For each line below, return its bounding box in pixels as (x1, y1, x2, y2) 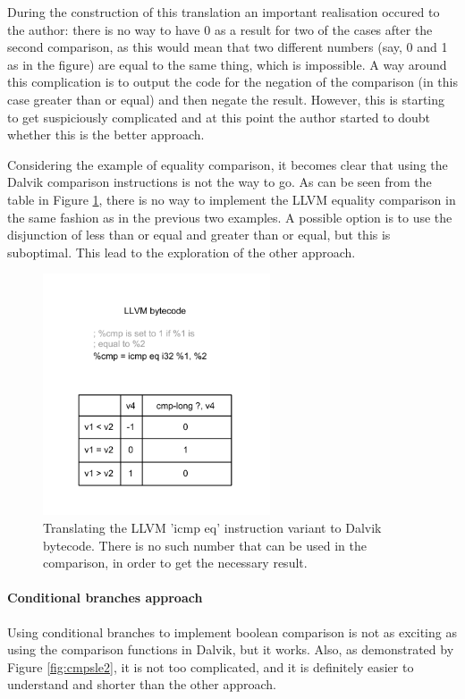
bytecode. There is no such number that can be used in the (43, 535, 367, 554)
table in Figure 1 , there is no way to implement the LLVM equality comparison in (7, 189, 456, 208)
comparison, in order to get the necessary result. (43, 553, 308, 572)
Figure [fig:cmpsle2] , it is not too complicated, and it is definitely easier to (7, 657, 414, 676)
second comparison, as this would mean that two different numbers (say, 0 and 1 (7, 38, 448, 56)
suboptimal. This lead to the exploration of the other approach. (7, 242, 356, 261)
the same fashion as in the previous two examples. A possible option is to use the (7, 207, 452, 226)
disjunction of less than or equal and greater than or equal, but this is (7, 225, 391, 244)
